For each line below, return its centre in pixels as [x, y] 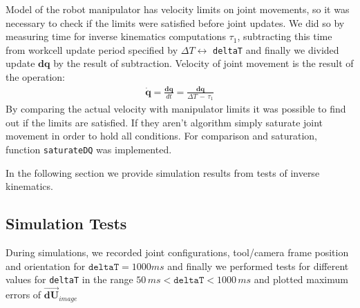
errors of [23, 295]
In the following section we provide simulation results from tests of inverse [163, 172]
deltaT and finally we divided [276, 49]
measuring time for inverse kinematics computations [116, 36]
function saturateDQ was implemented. [89, 149]
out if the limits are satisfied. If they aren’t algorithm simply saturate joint [164, 122]
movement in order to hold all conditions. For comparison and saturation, [161, 136]
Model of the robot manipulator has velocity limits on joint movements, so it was [178, 9]
